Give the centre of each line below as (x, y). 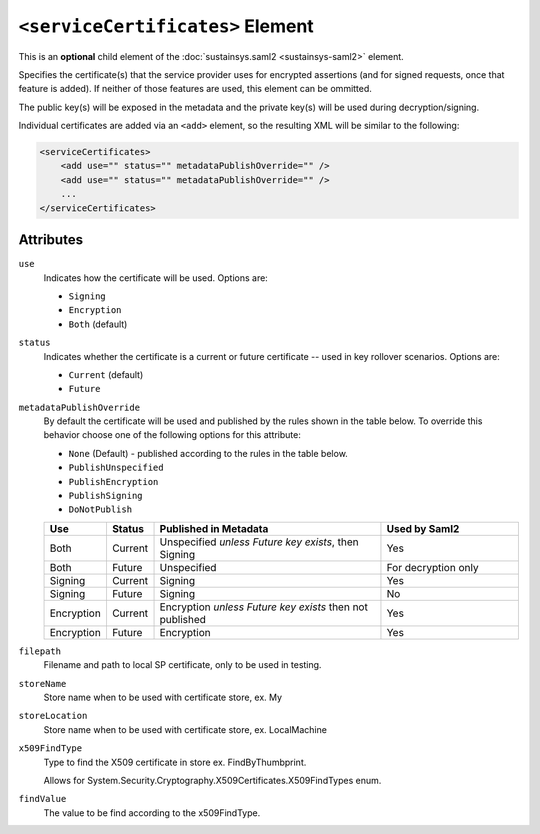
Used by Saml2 (423, 528)
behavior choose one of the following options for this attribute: (172, 435)
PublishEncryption (113, 481)
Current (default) (106, 374)
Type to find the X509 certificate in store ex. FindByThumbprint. (175, 762)
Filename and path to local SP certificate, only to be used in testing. (182, 665)
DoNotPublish (100, 509)
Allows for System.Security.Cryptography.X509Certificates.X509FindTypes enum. (212, 780)
